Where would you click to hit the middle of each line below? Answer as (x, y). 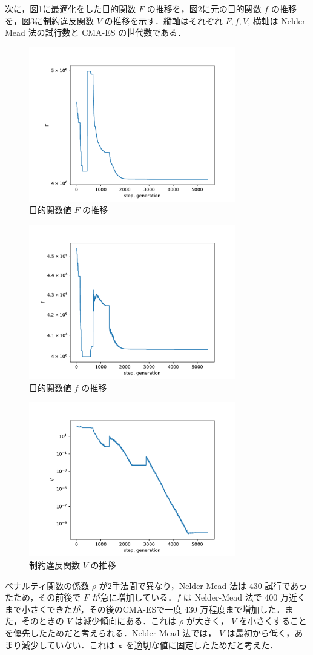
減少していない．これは (68, 644)
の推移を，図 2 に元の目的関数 (204, 8)
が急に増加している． (134, 597)
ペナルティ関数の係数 (47, 585)
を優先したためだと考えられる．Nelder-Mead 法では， (111, 633)
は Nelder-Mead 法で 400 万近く (245, 597)
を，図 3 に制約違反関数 (49, 20)
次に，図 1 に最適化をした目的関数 (71, 8)
